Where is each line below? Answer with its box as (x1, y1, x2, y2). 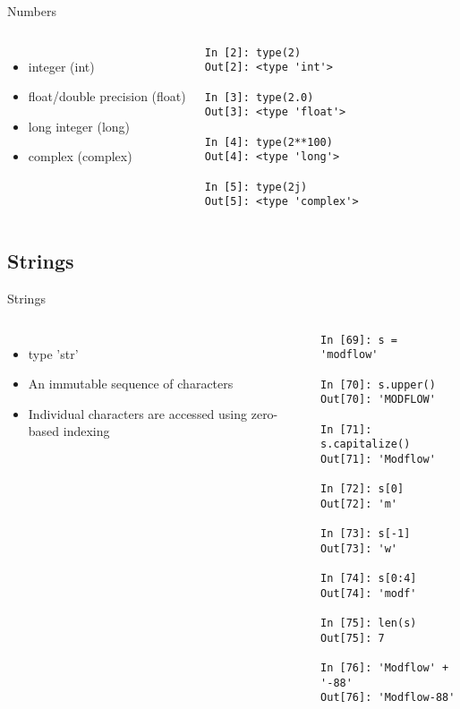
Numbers (7, 2, 56, 20)
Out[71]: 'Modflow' (320, 452, 436, 466)
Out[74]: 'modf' (320, 586, 417, 600)
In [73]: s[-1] (320, 527, 411, 541)
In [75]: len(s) (320, 617, 417, 630)
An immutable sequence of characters (28, 374, 234, 393)
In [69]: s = (320, 333, 397, 346)
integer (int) (28, 56, 95, 75)
